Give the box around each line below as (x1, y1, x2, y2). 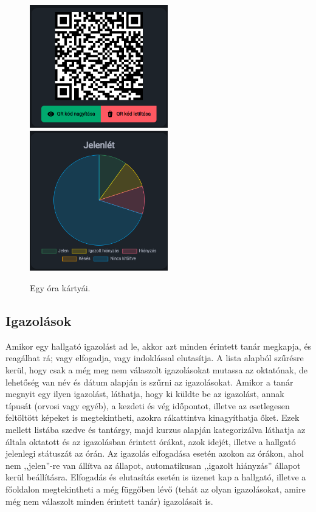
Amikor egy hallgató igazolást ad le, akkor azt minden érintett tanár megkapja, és (5, 339, 312, 352)
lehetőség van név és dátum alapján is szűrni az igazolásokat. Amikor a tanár (5, 375, 294, 388)
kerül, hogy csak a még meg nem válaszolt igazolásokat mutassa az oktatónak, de (5, 363, 307, 376)
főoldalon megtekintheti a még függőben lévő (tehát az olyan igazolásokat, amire (5, 482, 306, 495)
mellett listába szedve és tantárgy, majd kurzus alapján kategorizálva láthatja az (5, 423, 306, 435)
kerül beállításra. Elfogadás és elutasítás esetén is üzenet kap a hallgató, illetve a (5, 471, 306, 483)
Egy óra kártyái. (30, 281, 91, 294)
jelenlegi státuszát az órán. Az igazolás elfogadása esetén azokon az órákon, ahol (5, 447, 304, 460)
